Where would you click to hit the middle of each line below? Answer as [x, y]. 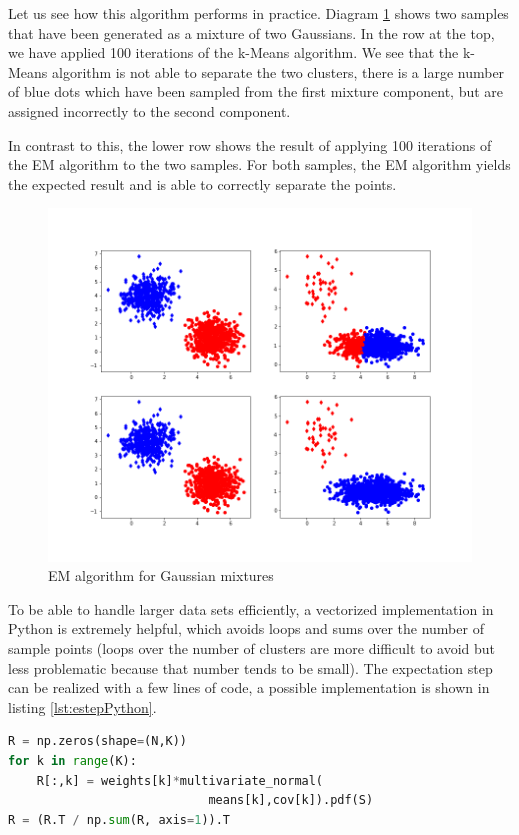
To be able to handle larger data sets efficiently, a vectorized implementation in [251, 608]
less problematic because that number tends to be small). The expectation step [250, 667]
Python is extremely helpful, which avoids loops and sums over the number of [246, 628]
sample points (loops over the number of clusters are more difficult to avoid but [252, 648]
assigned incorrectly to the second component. [149, 110]
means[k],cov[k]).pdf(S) [291, 800]
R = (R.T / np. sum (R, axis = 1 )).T [119, 819]
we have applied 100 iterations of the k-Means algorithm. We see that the [233, 52]
